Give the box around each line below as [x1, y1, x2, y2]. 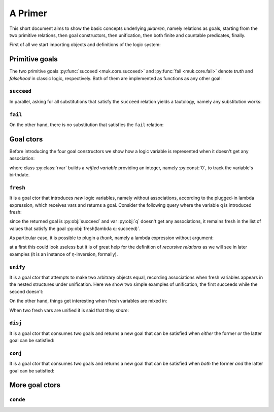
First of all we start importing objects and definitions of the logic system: [9, 42, 161, 48]
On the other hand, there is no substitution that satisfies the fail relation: [9, 122, 164, 128]
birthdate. [9, 171, 30, 177]
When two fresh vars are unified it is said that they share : [9, 307, 129, 313]
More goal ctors [9, 381, 61, 390]
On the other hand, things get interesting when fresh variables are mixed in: [9, 298, 167, 304]
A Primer [9, 8, 48, 19]
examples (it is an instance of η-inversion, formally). [9, 251, 118, 257]
